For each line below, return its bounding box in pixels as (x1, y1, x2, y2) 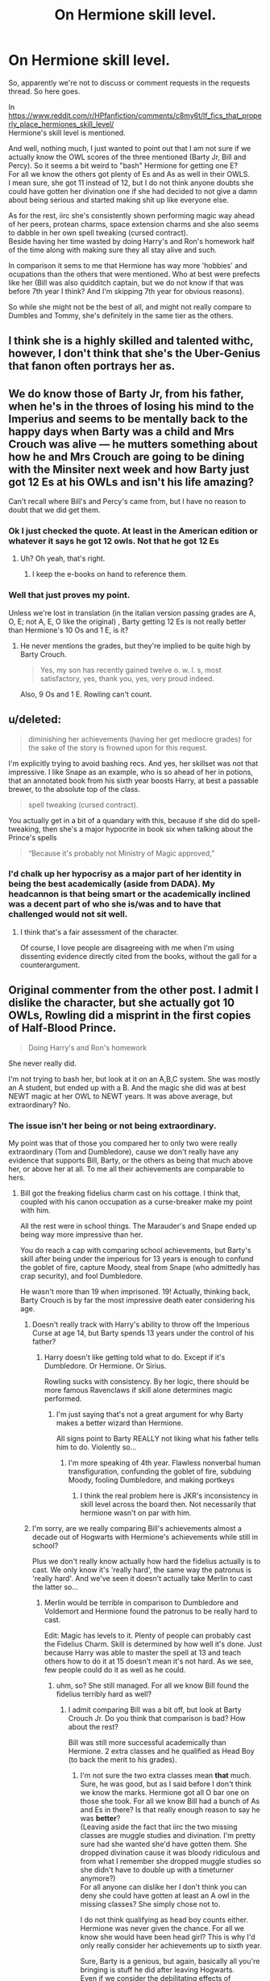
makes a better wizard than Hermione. (56, 1418, 184, 1428)
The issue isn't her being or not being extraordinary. (8, 1120, 217, 1131)
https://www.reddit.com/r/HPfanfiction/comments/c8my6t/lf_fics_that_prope (8, 111, 262, 120)
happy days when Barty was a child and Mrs (8, 424, 235, 438)
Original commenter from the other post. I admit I (8, 983, 260, 997)
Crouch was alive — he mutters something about (8, 437, 258, 451)
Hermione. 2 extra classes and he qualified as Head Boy (68, 1746, 255, 1756)
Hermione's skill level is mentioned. (8, 128, 127, 137)
